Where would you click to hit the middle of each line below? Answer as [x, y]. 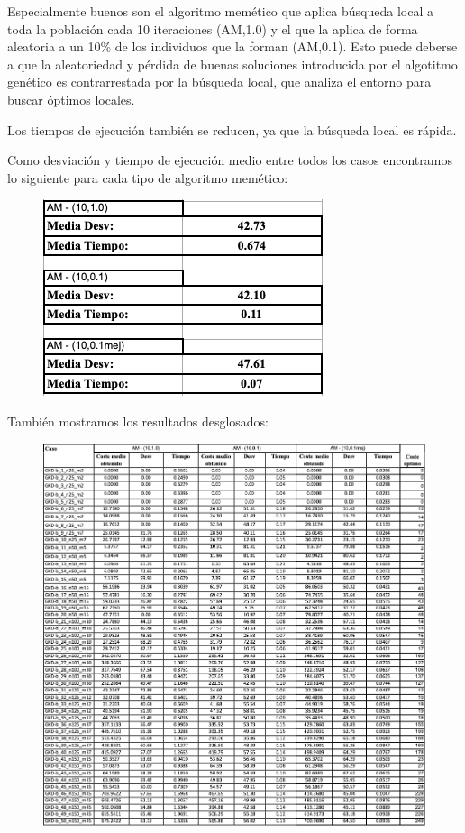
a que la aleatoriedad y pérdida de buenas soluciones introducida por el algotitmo [232, 64]
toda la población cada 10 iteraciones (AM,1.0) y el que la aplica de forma [213, 28]
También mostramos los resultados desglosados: [138, 421]
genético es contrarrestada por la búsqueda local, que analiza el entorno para [219, 82]
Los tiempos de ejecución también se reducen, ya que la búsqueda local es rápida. [232, 129]
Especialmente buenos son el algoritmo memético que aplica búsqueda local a [221, 11]
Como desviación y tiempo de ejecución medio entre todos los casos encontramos [230, 160]
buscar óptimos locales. [71, 99]
